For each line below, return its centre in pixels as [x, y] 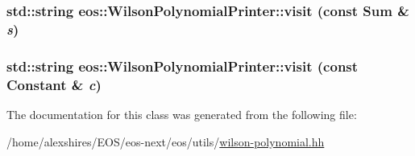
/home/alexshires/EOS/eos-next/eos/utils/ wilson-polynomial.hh [166, 141]
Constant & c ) [54, 84]
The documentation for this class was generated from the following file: [182, 114]
